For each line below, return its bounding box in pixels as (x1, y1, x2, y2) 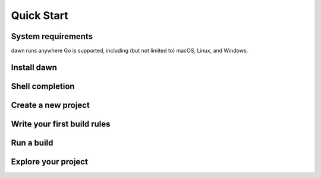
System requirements (11, 31, 93, 41)
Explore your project (11, 157, 89, 167)
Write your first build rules (11, 119, 111, 129)
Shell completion (11, 81, 75, 91)
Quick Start (11, 9, 68, 22)
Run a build (11, 138, 53, 148)
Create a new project (11, 100, 90, 110)
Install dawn (11, 62, 58, 72)
